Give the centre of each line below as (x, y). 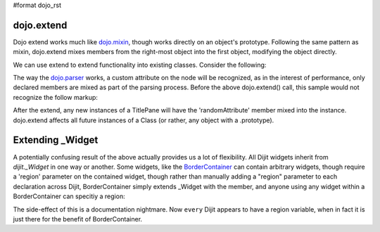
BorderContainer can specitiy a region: (69, 196)
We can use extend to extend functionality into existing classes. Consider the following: (140, 65)
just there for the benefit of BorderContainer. (78, 219)
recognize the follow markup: (56, 97)
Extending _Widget (56, 140)
